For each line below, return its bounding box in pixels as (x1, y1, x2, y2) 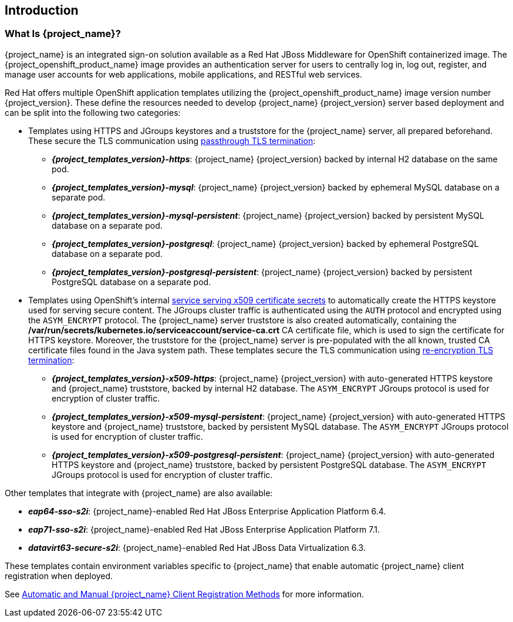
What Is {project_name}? (5, 28, 121, 40)
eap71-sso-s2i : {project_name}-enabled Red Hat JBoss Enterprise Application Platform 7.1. (28, 524, 380, 534)
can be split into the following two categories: (5, 107, 181, 118)
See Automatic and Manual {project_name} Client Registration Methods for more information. (5, 588, 365, 599)
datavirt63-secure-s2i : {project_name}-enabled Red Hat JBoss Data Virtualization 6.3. (28, 542, 366, 553)
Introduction (5, 3, 79, 18)
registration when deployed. (5, 570, 113, 581)
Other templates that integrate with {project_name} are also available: (5, 487, 273, 498)
